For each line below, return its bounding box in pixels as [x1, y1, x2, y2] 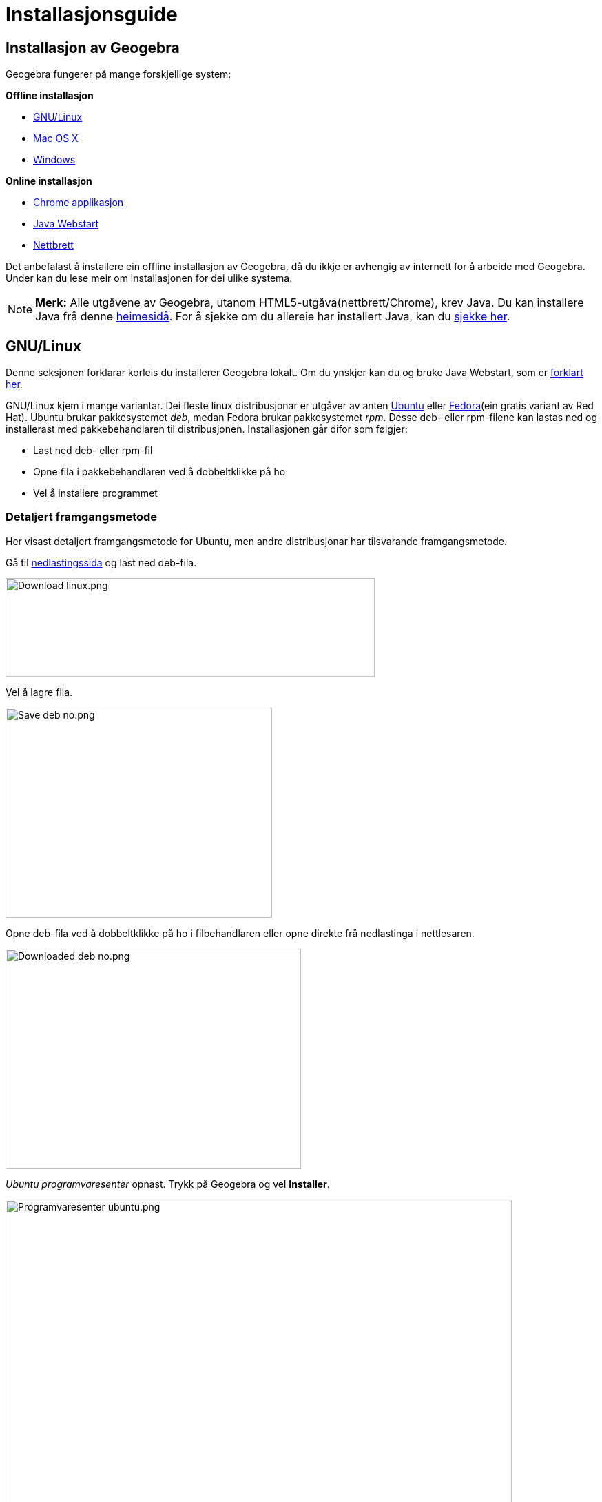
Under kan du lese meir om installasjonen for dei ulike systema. [6, 272, 293, 285]
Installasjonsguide [6, 3, 178, 26]
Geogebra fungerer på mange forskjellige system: [6, 68, 231, 81]
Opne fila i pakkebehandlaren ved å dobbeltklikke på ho [33, 466, 286, 478]
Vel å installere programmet [33, 487, 158, 500]
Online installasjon [6, 175, 92, 187]
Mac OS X [33, 132, 79, 145]
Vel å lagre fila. [6, 686, 73, 698]
